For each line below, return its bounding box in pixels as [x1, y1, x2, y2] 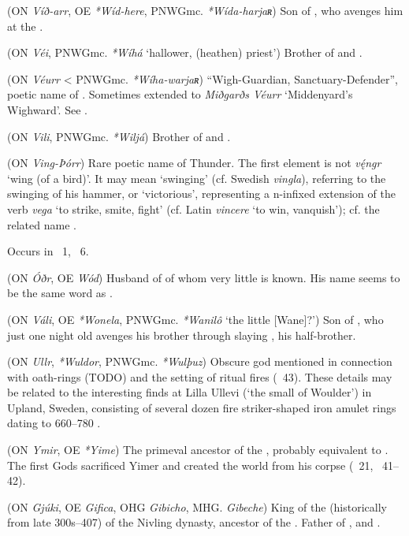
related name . [7, 216, 76, 233]
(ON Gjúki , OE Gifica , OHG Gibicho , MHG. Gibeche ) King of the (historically [7, 498, 387, 515]
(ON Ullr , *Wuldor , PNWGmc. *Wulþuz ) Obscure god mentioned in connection [7, 353, 392, 370]
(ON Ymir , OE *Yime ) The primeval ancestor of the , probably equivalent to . [7, 441, 389, 458]
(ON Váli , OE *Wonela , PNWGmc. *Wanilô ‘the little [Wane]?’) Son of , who [7, 311, 384, 327]
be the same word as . [7, 285, 113, 301]
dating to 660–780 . [7, 415, 101, 431]
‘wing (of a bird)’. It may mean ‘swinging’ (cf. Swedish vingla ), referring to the [7, 169, 386, 186]
